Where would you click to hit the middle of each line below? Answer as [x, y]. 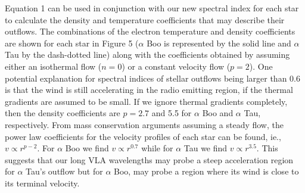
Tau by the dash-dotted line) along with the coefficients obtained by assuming [147, 55]
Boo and [218, 113]
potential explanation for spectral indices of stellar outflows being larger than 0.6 [152, 78]
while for [157, 148]
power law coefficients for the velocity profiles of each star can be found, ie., [143, 136]
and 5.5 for [172, 113]
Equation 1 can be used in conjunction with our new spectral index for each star [152, 8]
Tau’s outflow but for [64, 171]
